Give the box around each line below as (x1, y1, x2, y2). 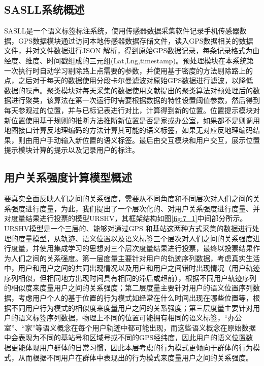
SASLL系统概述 (4, 2, 85, 17)
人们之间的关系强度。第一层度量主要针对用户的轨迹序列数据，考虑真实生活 (11, 252, 260, 263)
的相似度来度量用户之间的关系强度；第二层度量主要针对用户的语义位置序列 (4, 282, 253, 293)
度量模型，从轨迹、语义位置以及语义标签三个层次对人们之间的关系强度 (18, 233, 253, 243)
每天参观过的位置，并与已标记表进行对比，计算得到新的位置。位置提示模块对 (4, 104, 260, 115)
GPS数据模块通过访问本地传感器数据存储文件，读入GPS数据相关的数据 (18, 35, 253, 46)
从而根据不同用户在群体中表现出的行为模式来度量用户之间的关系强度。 (18, 352, 253, 362)
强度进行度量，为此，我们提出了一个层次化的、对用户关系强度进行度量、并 (11, 203, 260, 213)
